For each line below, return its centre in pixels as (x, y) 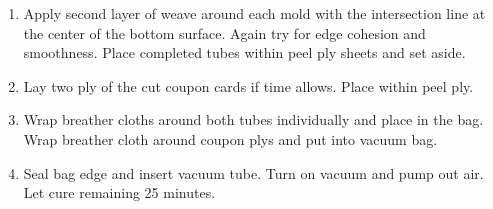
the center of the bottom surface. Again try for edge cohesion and (224, 32)
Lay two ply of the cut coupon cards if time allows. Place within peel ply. (248, 85)
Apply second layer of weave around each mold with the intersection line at (254, 13)
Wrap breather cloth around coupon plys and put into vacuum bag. (230, 138)
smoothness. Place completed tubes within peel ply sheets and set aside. (244, 52)
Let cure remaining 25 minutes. (119, 192)
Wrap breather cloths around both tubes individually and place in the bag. (253, 119)
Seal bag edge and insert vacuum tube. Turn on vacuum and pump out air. (253, 172)
